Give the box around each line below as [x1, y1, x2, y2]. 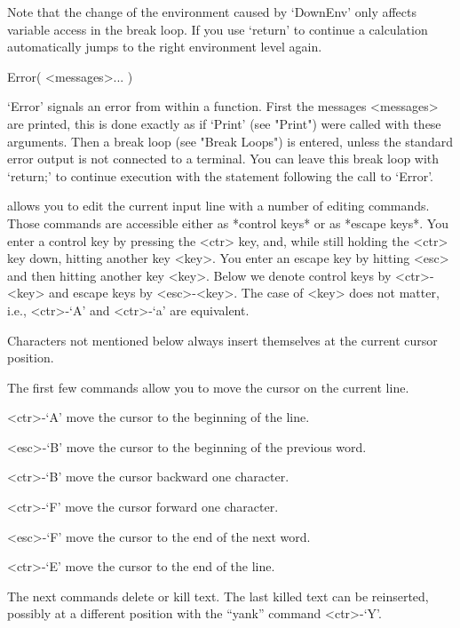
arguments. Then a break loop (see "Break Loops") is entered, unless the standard [7, 131, 453, 150]
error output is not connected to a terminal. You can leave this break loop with [7, 149, 440, 168]
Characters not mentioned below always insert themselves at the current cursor [7, 330, 438, 349]
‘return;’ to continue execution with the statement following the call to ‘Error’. [7, 166, 433, 185]
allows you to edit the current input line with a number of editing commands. [7, 196, 430, 215]
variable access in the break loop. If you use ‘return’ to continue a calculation [7, 20, 428, 38]
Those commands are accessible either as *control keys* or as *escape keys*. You [7, 213, 448, 232]
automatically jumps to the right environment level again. [7, 37, 322, 56]
